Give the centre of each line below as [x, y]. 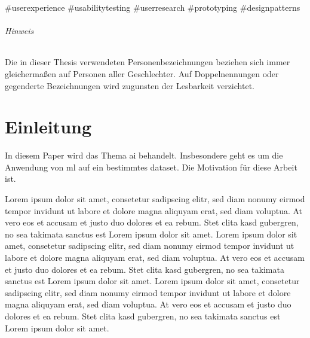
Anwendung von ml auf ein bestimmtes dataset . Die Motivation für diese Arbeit [151, 167]
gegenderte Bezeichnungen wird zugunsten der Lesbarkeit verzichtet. [130, 85]
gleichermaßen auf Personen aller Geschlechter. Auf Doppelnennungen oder [142, 73]
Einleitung [48, 127]
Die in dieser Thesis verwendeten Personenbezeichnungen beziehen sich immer [148, 62]
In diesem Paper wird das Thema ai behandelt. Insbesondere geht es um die [144, 155]
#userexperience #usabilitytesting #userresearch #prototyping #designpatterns [153, 7]
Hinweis [19, 31]
